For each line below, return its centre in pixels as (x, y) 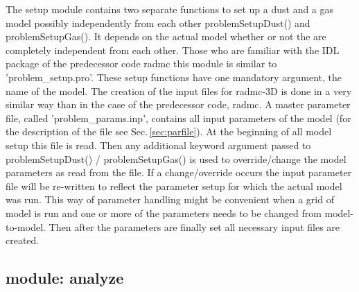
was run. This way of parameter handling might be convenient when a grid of (170, 199)
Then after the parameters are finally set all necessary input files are (194, 226)
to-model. (26, 226)
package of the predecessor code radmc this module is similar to (141, 63)
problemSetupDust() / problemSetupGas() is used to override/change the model (176, 158)
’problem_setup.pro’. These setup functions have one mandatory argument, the (174, 77)
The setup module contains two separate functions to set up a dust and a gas (170, 9)
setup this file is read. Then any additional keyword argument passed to (158, 145)
